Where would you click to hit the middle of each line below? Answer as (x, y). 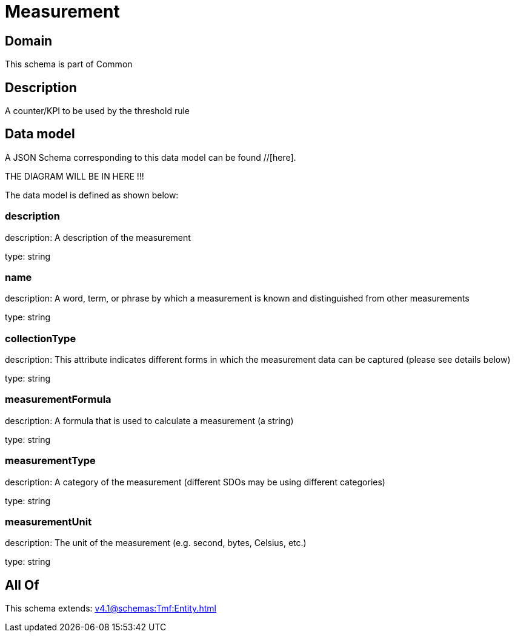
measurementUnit (48, 521)
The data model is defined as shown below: (92, 195)
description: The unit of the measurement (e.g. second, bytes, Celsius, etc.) (156, 543)
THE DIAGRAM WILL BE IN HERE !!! (75, 176)
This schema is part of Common (69, 64)
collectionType (41, 338)
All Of (22, 585)
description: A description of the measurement (98, 237)
